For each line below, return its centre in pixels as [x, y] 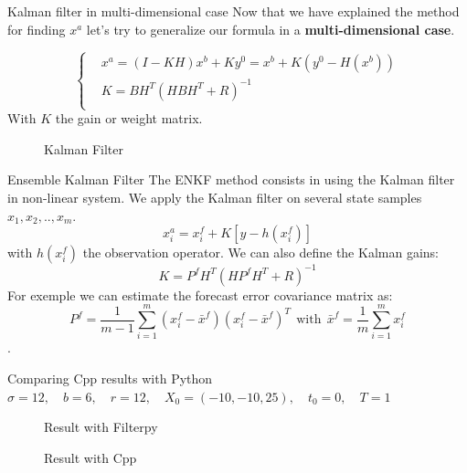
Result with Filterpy [101, 427]
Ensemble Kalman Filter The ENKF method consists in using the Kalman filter [231, 179]
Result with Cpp [90, 457]
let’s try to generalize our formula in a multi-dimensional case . [271, 29]
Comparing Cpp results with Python [110, 378]
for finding [37, 29]
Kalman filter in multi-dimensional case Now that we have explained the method [233, 11]
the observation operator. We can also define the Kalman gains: [260, 252]
